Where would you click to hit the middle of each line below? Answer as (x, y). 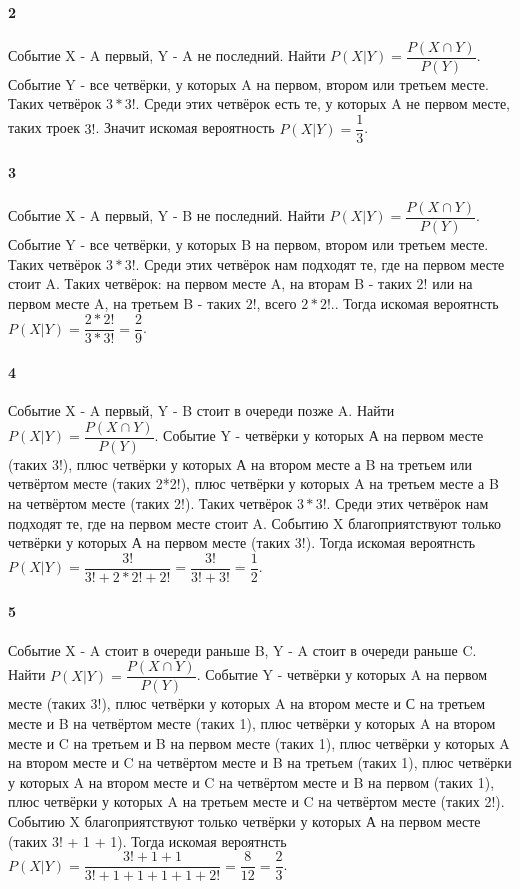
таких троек (44, 127)
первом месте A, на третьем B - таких (124, 302)
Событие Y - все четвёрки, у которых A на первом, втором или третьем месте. (248, 83)
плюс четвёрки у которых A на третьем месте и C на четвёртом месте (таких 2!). (256, 801)
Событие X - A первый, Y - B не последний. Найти (166, 215)
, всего (276, 302)
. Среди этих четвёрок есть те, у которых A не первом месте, (323, 103)
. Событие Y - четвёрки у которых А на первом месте (319, 435)
